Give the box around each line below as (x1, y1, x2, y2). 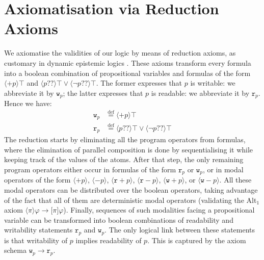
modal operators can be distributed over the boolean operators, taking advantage (4, 184, 258, 195)
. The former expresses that (96, 77, 182, 88)
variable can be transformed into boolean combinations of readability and (4, 214, 233, 225)
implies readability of (75, 235, 142, 245)
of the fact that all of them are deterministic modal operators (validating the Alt (4, 194, 257, 205)
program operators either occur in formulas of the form (4, 164, 176, 174)
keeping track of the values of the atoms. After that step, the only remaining (4, 154, 244, 165)
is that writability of (4, 235, 68, 245)
